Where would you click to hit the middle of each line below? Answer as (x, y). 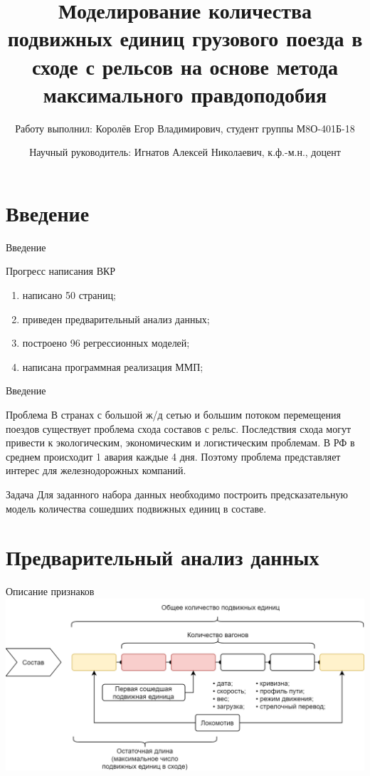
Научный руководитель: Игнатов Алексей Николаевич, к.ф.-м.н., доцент (185, 152)
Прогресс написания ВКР (61, 271)
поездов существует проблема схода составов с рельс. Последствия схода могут (179, 428)
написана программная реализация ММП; (113, 366)
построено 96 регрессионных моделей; (106, 343)
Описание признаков (50, 591)
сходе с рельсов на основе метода (185, 66)
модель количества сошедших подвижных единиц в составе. (136, 508)
